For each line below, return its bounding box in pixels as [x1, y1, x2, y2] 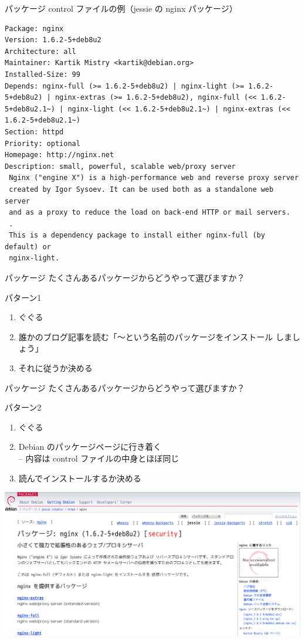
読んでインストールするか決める [18, 472, 141, 484]
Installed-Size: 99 [5, 70, 80, 79]
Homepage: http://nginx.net [5, 151, 114, 160]
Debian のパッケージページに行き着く [18, 440, 162, 453]
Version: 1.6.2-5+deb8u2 [5, 36, 101, 45]
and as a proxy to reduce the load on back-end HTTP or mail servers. [9, 208, 290, 217]
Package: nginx [5, 24, 64, 33]
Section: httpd [5, 127, 64, 136]
